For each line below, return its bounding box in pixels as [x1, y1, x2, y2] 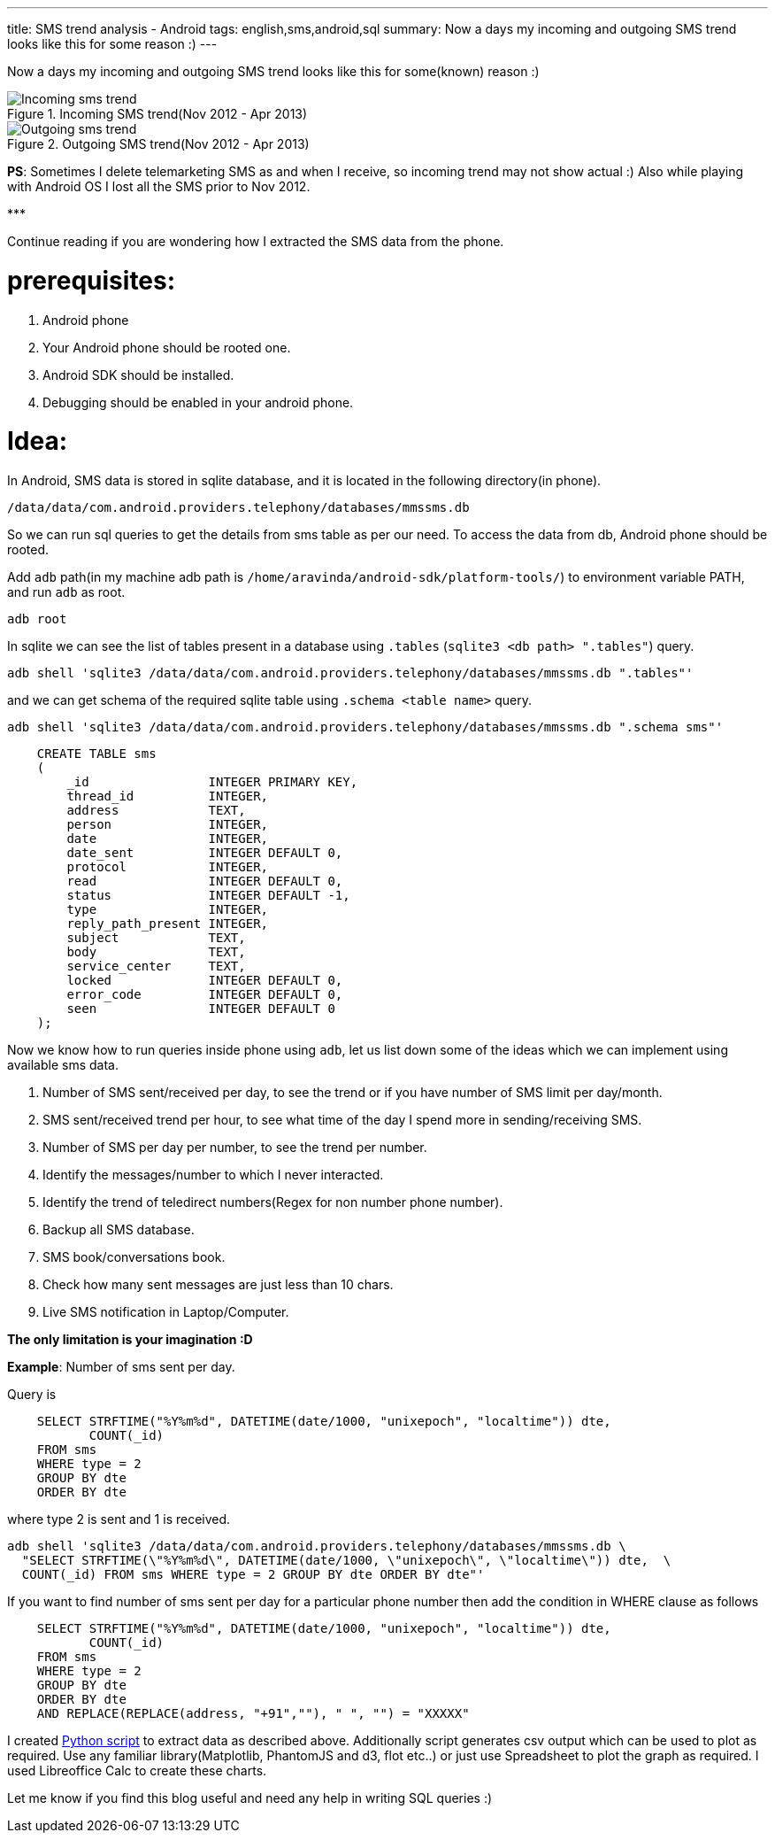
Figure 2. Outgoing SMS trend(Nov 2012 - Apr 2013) [7, 136, 310, 151]
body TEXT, [66, 945, 246, 959]
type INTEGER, [66, 902, 269, 916]
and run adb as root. [7, 584, 126, 599]
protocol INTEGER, [66, 860, 269, 874]
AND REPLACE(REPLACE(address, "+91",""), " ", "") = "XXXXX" [36, 1706, 470, 1720]
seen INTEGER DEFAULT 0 [66, 1001, 335, 1016]
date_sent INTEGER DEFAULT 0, [66, 846, 343, 860]
